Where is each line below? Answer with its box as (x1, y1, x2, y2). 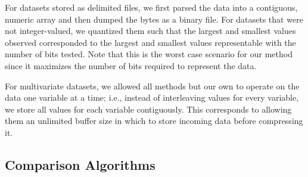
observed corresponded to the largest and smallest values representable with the (5, 36, 296, 48)
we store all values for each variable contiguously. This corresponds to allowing (5, 103, 292, 115)
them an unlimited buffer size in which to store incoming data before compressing (5, 114, 303, 127)
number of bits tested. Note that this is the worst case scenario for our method (5, 48, 293, 60)
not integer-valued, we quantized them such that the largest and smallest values (5, 24, 296, 37)
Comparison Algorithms (5, 155, 155, 173)
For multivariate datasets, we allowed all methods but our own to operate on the (5, 79, 300, 92)
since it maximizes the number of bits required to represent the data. (5, 59, 257, 72)
